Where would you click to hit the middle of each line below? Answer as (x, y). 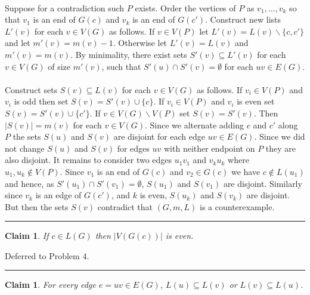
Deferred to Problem (42, 255)
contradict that (125, 206)
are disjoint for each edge (159, 136)
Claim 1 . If (27, 236)
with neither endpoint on (209, 148)
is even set (256, 101)
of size (59, 66)
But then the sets (37, 206)
